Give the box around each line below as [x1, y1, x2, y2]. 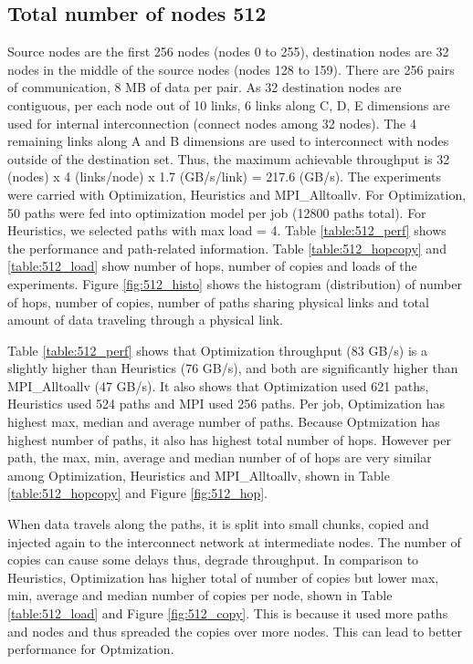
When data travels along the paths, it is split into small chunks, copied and [7, 514, 429, 534]
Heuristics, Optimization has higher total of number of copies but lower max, [7, 567, 439, 586]
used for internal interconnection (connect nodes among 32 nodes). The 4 [7, 113, 416, 132]
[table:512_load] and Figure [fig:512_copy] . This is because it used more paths [7, 604, 448, 623]
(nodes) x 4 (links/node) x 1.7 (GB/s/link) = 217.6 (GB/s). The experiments [7, 167, 442, 186]
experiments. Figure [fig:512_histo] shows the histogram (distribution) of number [7, 274, 462, 293]
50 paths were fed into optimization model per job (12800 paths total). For [7, 202, 426, 222]
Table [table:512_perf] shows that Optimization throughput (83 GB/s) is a [7, 340, 428, 359]
